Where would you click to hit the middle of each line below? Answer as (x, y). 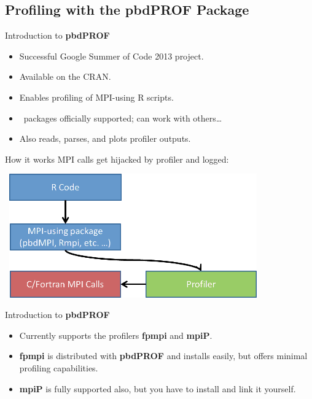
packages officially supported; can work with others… (123, 118)
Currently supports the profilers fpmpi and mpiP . (116, 335)
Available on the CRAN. (65, 76)
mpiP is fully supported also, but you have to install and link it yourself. (158, 388)
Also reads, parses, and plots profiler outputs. (105, 138)
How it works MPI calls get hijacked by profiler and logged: (117, 159)
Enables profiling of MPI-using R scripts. (96, 97)
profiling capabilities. (59, 368)
